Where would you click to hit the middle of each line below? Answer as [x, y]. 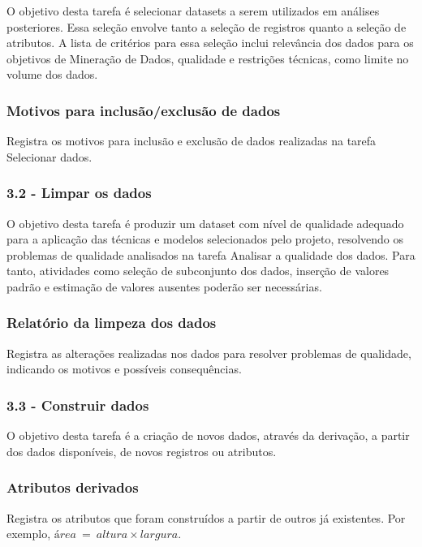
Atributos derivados [73, 487]
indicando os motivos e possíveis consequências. [124, 369]
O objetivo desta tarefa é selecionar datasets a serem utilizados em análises [193, 11]
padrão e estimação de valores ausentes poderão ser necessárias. [164, 286]
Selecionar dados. [50, 156]
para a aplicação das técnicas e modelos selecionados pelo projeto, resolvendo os [205, 239]
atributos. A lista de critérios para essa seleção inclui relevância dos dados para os [210, 43]
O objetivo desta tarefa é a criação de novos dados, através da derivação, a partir [208, 435]
